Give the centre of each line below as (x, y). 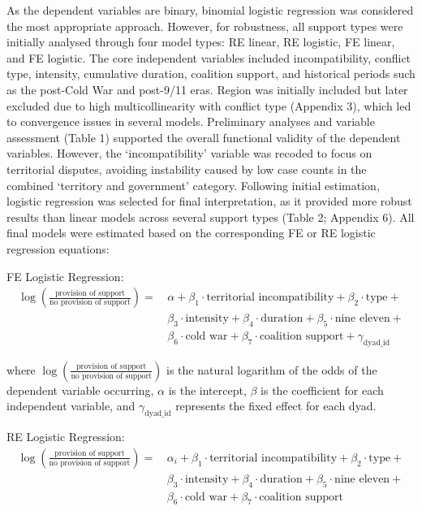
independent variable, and (71, 406)
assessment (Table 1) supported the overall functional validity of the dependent (204, 137)
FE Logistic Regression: (65, 276)
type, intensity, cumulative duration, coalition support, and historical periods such (211, 74)
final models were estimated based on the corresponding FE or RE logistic (191, 233)
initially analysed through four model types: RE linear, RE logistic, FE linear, (201, 42)
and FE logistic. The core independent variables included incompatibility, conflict (209, 57)
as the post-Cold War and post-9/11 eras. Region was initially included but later (207, 89)
